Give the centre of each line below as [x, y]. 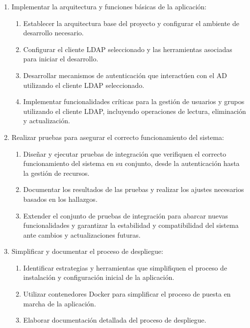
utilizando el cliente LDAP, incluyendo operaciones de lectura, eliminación [135, 111]
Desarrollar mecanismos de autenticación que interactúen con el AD [125, 75]
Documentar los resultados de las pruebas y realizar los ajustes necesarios [134, 189]
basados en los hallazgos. [60, 199]
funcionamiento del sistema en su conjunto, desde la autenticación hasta [131, 163]
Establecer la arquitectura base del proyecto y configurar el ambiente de [131, 23]
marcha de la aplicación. [60, 303]
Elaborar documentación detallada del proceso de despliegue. [115, 320]
